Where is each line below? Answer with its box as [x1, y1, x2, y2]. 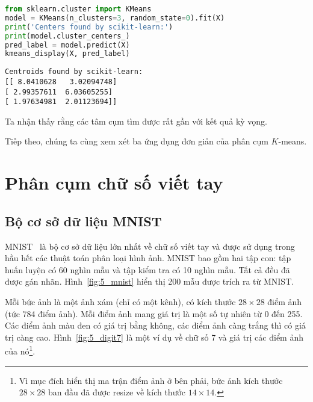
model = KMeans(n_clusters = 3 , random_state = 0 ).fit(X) [5, 13, 225, 22]
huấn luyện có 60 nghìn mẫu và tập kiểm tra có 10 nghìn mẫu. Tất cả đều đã [5, 263, 290, 276]
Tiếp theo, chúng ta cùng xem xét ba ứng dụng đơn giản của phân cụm [5, 135, 268, 147]
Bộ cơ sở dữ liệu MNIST [5, 211, 162, 230]
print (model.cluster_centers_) [5, 31, 130, 40]
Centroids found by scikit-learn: [5, 67, 143, 76]
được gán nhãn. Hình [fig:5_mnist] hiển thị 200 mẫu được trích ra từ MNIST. [5, 275, 294, 288]
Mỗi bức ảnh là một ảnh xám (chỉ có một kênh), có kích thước [5, 295, 236, 308]
